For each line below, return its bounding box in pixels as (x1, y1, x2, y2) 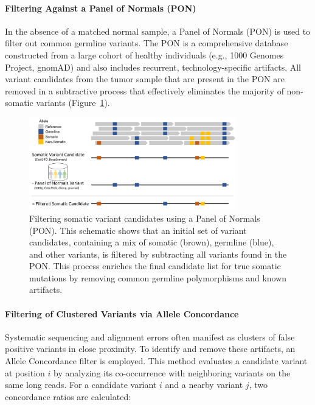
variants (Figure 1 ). (36, 96, 110, 109)
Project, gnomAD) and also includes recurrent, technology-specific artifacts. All (5, 60, 302, 73)
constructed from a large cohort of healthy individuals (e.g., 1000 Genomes (5, 48, 284, 61)
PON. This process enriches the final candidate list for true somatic (29, 259, 281, 272)
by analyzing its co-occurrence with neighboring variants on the (53, 366, 291, 379)
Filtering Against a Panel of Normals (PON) (5, 1, 196, 14)
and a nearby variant (165, 378, 243, 391)
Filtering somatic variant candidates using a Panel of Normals (29, 211, 260, 224)
